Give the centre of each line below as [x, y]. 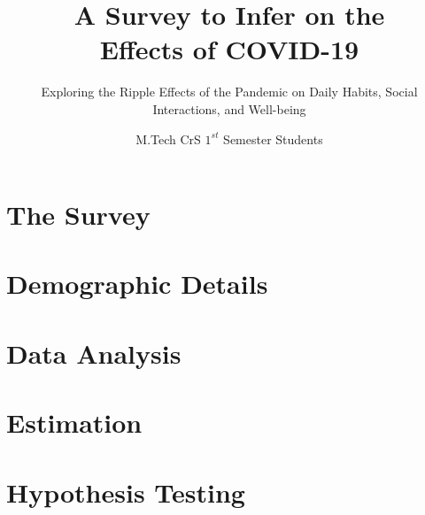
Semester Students [273, 138]
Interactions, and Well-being [229, 108]
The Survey [78, 215]
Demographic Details [137, 284]
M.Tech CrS [168, 138]
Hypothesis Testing [126, 492]
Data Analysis [94, 353]
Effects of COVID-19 [229, 49]
